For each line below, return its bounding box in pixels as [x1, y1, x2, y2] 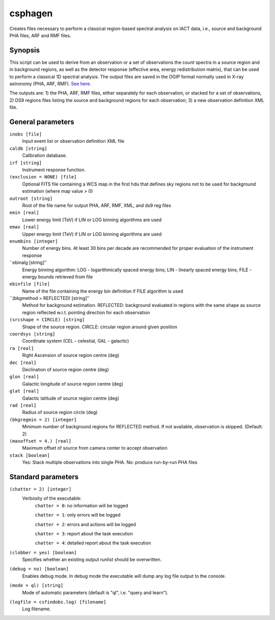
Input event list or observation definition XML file [22, 138, 125, 144]
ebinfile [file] [9, 281, 50, 287]
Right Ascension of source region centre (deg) [22, 352, 120, 358]
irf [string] [9, 160, 42, 166]
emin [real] [9, 210, 39, 216]
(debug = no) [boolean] [9, 566, 69, 572]
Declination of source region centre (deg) [22, 366, 109, 372]
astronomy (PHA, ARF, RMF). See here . [9, 81, 92, 87]
